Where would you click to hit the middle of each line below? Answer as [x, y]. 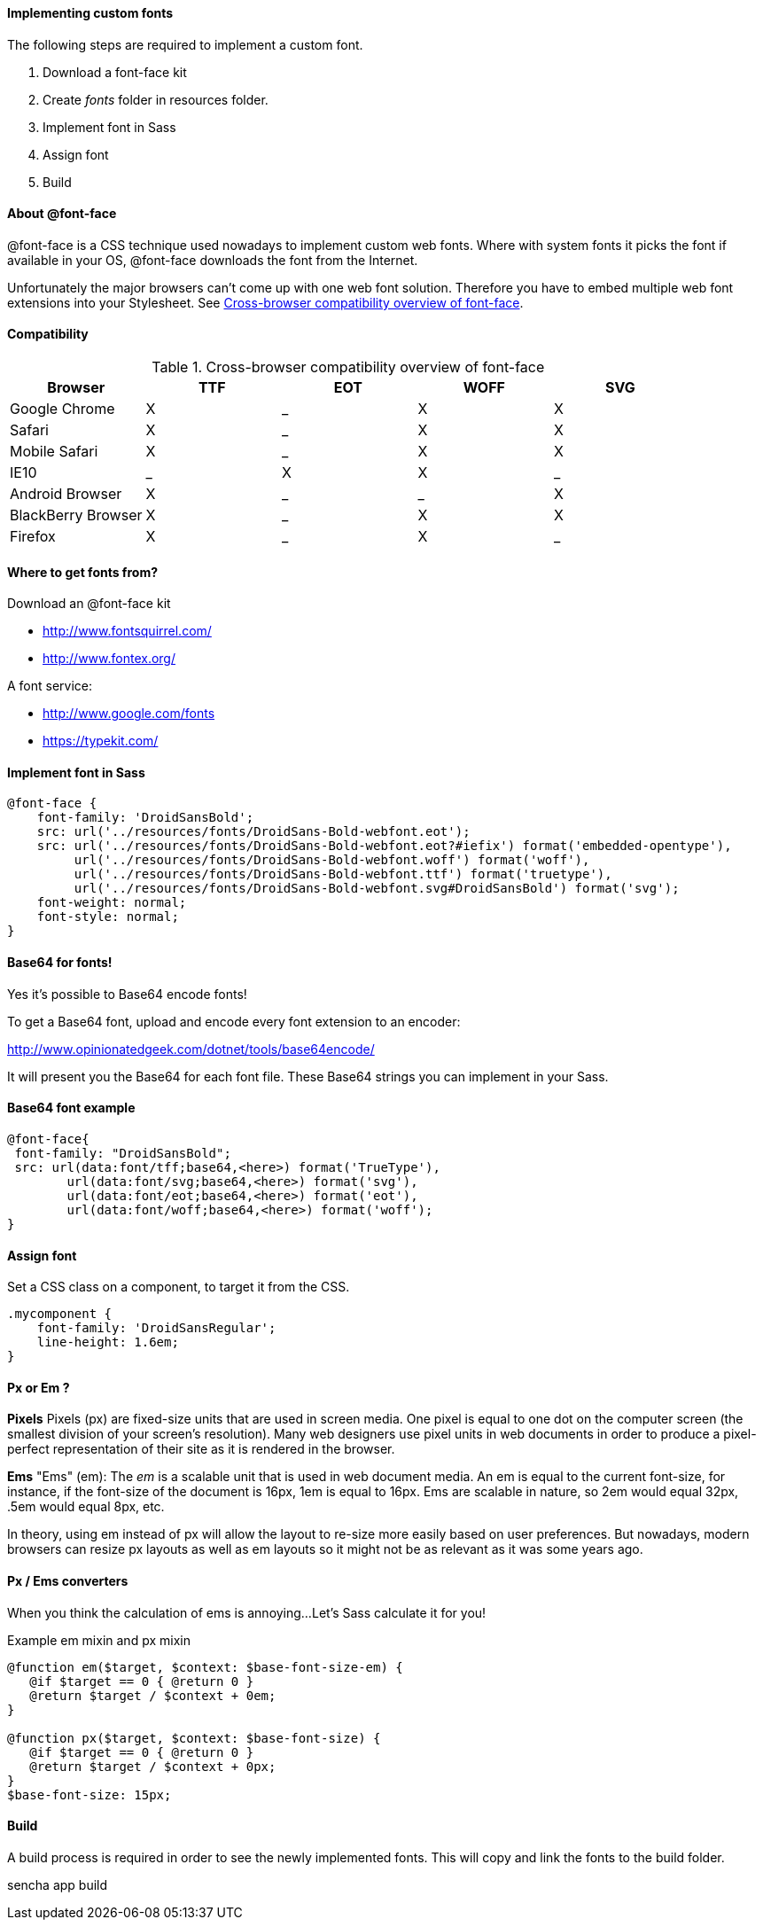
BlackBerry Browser [76, 515]
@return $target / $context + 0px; [153, 1766]
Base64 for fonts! [60, 963]
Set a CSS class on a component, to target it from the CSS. [179, 1287]
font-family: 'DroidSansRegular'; [156, 1328]
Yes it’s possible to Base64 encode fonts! [127, 994]
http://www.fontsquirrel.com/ [127, 631]
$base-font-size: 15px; [90, 1794]
